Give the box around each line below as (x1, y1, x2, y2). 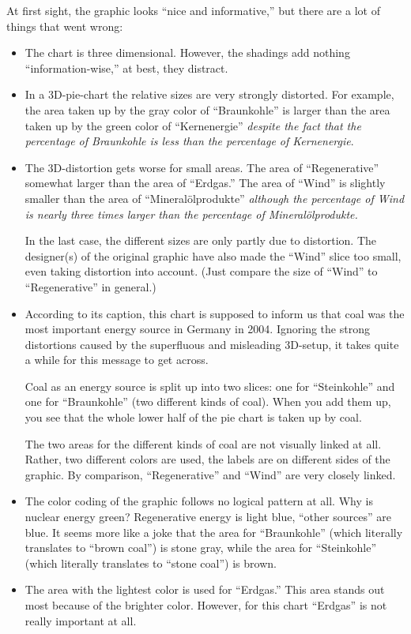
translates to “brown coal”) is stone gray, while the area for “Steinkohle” (25, 539, 377, 556)
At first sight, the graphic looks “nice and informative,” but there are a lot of (6, 2, 380, 18)
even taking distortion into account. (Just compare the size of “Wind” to (25, 263, 378, 279)
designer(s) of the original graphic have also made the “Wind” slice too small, (25, 247, 402, 264)
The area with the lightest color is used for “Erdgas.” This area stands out (25, 581, 385, 598)
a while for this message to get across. (25, 351, 209, 368)
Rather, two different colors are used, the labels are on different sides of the (25, 451, 390, 467)
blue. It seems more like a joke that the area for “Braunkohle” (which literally (25, 523, 403, 540)
